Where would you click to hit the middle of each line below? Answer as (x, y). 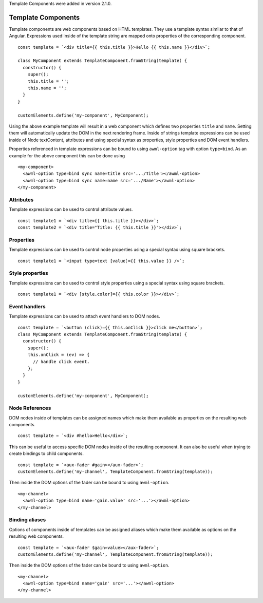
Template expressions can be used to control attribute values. (71, 209)
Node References (30, 408)
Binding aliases (28, 520)
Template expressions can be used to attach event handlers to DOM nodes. (85, 316)
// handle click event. (61, 361)
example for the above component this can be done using (67, 155)
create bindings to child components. (46, 453)
